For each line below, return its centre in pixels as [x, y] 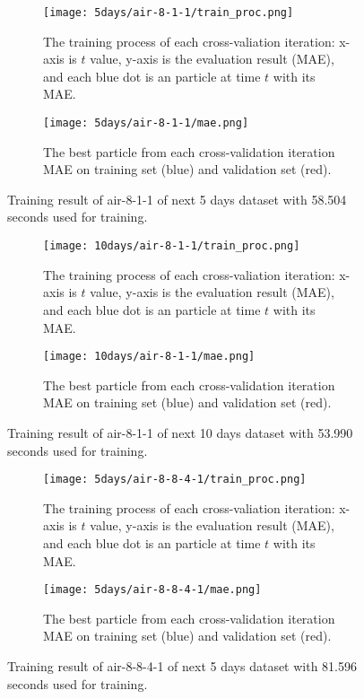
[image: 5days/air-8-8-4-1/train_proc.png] [175, 480]
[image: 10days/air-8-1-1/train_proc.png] [172, 246]
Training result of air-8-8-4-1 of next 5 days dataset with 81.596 [182, 666]
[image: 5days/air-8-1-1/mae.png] [146, 123]
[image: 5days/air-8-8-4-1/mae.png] [152, 590]
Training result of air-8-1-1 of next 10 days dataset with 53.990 [180, 432]
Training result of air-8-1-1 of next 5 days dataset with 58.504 [177, 199]
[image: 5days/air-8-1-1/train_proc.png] [169, 13]
